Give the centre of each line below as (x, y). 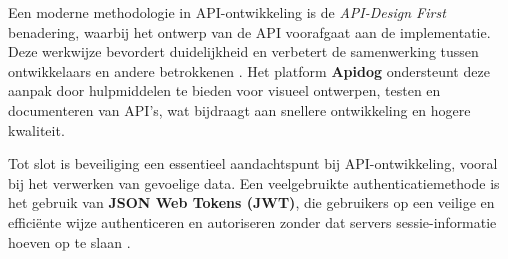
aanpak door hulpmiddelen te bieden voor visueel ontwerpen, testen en (224, 90)
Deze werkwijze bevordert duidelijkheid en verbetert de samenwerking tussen (243, 51)
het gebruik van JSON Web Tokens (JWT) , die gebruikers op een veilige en (251, 202)
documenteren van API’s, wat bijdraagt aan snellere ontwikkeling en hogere (239, 109)
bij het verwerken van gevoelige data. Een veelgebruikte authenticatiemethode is (254, 182)
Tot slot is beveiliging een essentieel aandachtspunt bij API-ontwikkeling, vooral (253, 163)
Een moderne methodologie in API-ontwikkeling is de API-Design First (227, 12)
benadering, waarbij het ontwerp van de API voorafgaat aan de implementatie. (249, 31)
